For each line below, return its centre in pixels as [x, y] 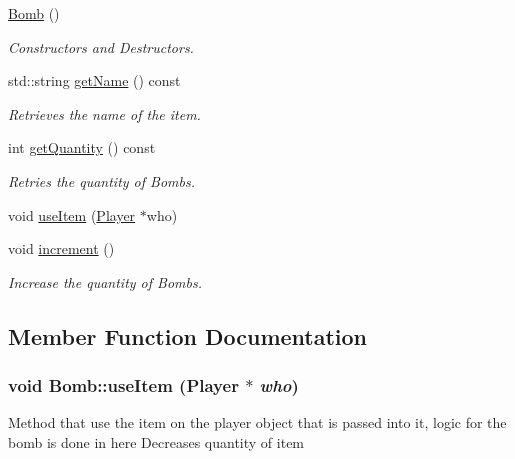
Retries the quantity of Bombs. [101, 180]
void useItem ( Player [72, 214]
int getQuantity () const [82, 147]
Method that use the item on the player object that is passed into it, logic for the [257, 422]
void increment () [61, 248]
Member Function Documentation [188, 335]
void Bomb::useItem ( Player [123, 385]
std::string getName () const [94, 80]
